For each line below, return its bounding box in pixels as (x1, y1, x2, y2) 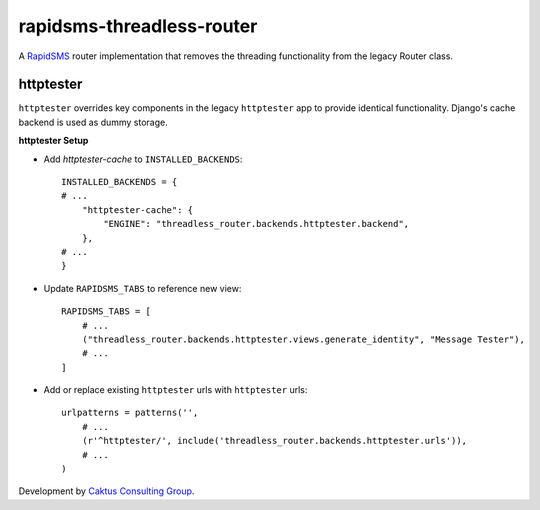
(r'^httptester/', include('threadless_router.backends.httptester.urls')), (81, 435, 468, 447)
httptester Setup (18, 135, 89, 147)
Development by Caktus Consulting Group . (18, 485, 195, 497)
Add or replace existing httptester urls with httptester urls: (43, 384, 308, 396)
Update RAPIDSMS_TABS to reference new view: (43, 282, 242, 294)
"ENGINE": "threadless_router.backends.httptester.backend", (103, 218, 410, 230)
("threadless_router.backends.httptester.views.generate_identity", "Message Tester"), (81, 333, 525, 345)
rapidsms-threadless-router (18, 15, 258, 37)
